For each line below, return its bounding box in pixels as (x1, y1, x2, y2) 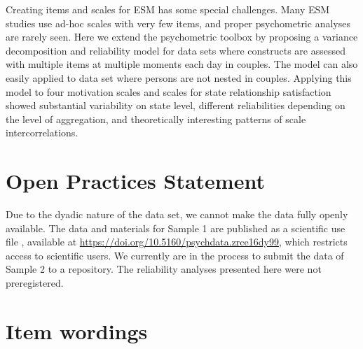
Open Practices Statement (6, 166, 265, 195)
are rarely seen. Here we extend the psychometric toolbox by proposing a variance (6, 29, 358, 44)
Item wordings (6, 316, 148, 345)
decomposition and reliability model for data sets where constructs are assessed (6, 43, 346, 57)
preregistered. (6, 276, 64, 290)
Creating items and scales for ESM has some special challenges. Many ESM (6, 2, 330, 16)
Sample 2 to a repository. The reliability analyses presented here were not (6, 262, 322, 276)
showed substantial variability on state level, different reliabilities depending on (6, 98, 345, 113)
